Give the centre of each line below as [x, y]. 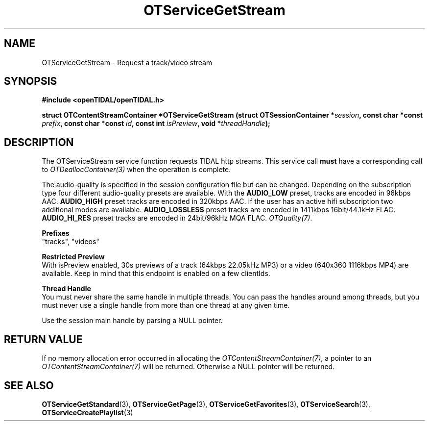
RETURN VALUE [43, 339]
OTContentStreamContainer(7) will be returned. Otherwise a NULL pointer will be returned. [188, 367]
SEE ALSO [29, 385]
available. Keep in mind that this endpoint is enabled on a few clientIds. [156, 274]
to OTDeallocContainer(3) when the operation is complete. [136, 170]
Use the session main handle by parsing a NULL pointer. [132, 321]
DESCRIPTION [39, 142]
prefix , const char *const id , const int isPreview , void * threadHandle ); [156, 124]
